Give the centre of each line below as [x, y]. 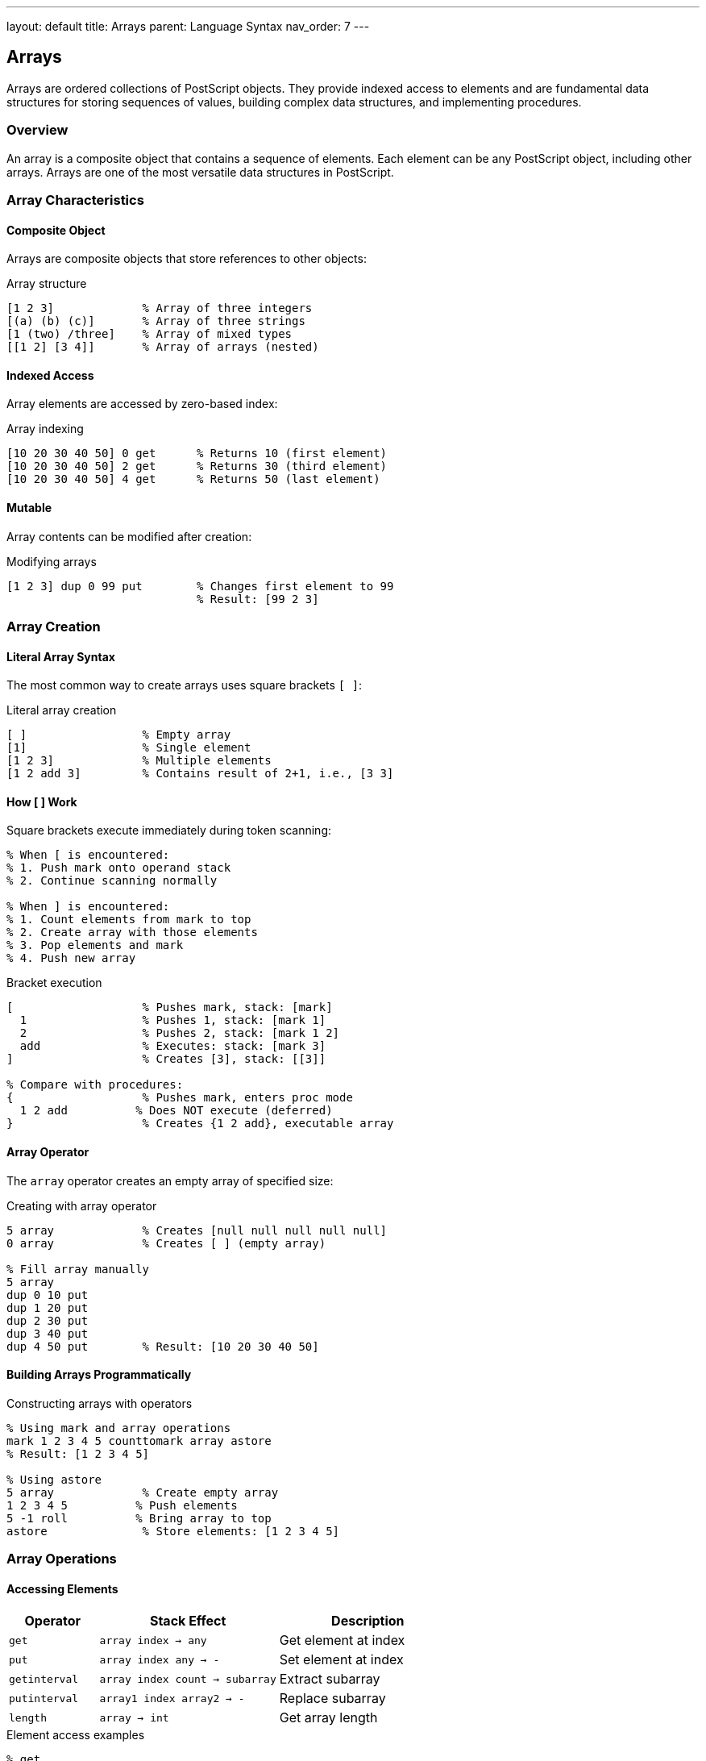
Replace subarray [332, 1699]
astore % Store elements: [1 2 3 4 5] [173, 1531]
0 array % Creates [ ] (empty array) [166, 1243]
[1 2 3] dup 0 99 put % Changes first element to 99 [200, 586]
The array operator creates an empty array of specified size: [170, 1180]
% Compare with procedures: [95, 1085]
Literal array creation [62, 710]
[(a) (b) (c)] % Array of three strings [156, 321]
